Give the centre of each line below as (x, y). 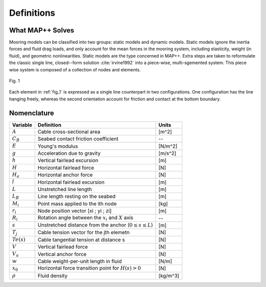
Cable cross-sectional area (69, 131)
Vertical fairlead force (63, 247)
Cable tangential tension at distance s (81, 240)
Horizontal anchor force (65, 175)
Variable (22, 125)
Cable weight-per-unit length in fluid (80, 261)
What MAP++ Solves (42, 30)
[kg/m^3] (169, 276)
